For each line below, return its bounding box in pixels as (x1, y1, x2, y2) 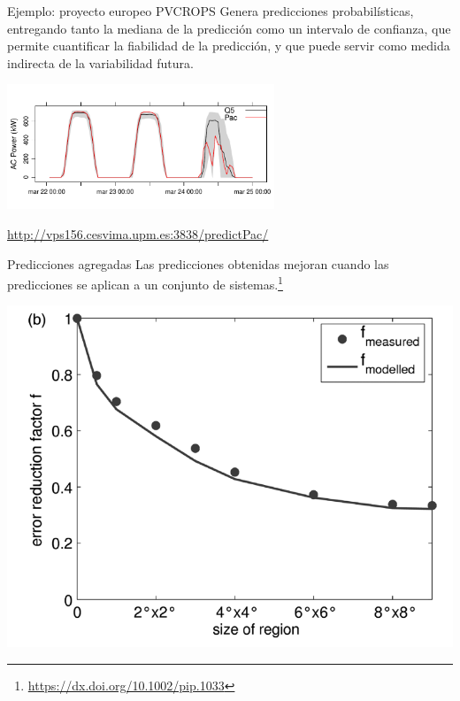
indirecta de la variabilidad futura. (7, 53, 194, 72)
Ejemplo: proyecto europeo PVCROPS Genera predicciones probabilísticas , (7, 2, 414, 19)
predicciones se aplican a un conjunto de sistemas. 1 (7, 273, 283, 293)
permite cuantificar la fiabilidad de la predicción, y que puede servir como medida (7, 36, 450, 55)
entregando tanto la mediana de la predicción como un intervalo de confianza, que (7, 19, 451, 37)
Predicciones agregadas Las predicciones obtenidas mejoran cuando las (7, 254, 389, 273)
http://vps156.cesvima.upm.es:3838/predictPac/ (7, 224, 269, 243)
